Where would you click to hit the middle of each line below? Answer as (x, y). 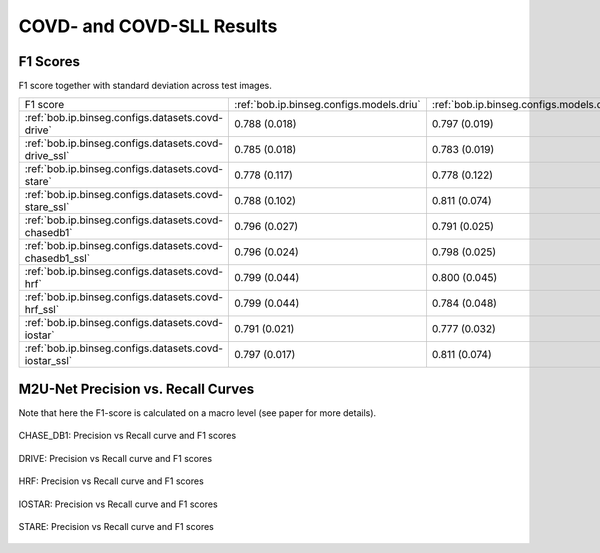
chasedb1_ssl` (57, 258)
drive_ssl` (47, 156)
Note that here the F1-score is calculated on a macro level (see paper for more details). (197, 412)
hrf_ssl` (42, 310)
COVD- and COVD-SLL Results (148, 26)
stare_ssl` (47, 207)
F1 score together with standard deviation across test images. (145, 86)
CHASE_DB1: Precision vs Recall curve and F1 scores (127, 436)
